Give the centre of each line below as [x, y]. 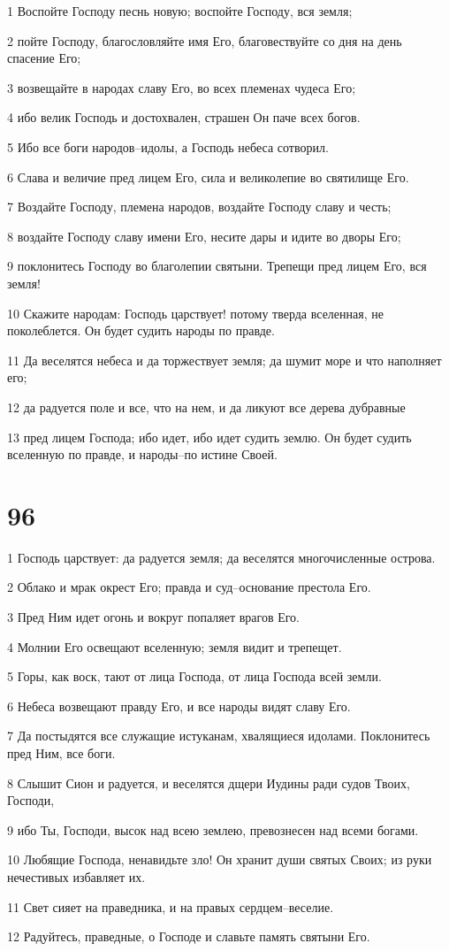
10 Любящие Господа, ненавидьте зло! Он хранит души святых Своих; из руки [220, 859]
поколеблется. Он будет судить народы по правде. [141, 330]
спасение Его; [44, 58]
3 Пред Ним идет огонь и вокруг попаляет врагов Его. [154, 617]
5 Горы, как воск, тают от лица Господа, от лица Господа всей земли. [194, 676]
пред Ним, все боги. [61, 752]
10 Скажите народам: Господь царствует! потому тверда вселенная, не [195, 313]
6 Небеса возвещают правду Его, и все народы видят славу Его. [179, 706]
